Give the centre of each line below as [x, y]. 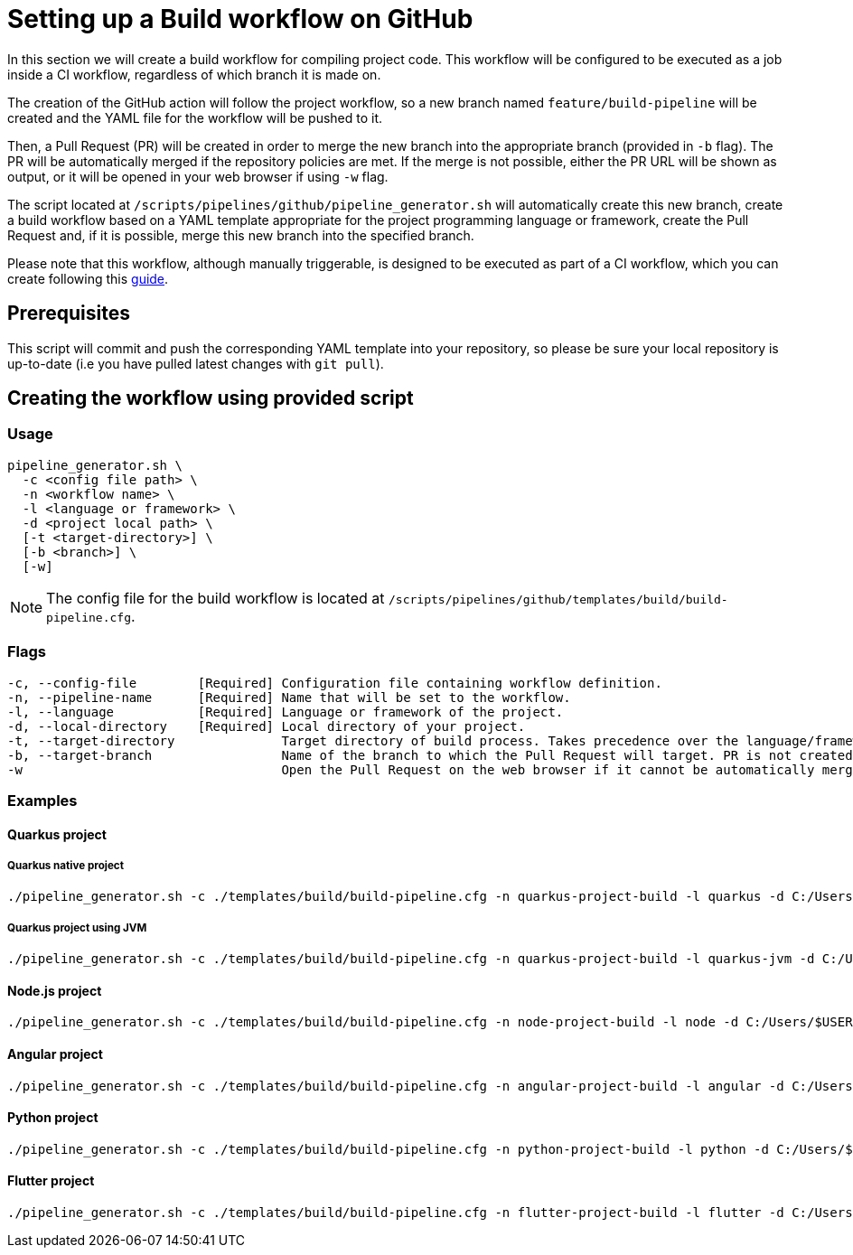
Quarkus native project [66, 865]
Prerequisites [69, 314]
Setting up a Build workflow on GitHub [240, 19]
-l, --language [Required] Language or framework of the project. [286, 712]
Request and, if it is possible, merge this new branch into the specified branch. [241, 235]
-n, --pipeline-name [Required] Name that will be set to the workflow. [289, 697]
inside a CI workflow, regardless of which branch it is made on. [194, 74]
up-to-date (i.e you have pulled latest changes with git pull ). [196, 363]
